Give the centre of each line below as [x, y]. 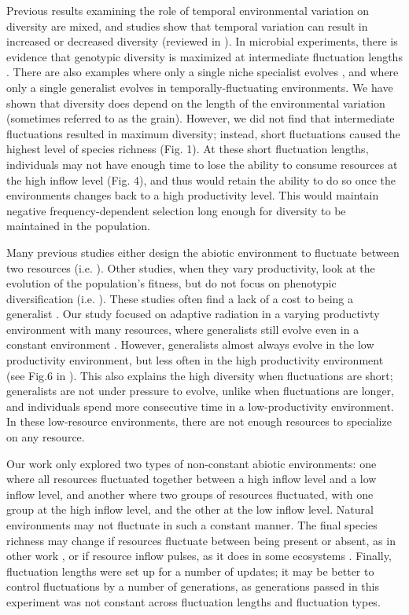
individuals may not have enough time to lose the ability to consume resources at [202, 164]
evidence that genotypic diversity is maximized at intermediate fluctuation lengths [204, 56]
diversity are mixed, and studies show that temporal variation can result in [187, 26]
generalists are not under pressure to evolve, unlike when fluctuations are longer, [200, 391]
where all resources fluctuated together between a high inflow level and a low [192, 479]
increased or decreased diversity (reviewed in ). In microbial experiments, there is [202, 41]
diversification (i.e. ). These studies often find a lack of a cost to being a [180, 298]
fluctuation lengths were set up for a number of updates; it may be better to [190, 571]
